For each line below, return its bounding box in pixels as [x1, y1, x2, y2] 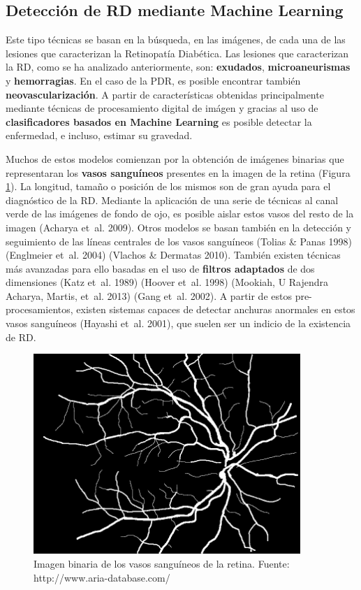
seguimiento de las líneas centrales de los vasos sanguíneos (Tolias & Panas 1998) [6, 233, 353, 248]
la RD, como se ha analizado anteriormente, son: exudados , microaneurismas [6, 59, 351, 74]
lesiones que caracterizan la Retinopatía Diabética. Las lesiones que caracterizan [6, 45, 349, 60]
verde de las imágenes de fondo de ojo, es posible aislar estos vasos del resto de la [6, 206, 354, 221]
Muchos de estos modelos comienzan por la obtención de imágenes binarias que [6, 151, 344, 166]
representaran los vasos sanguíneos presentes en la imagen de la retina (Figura [6, 165, 351, 180]
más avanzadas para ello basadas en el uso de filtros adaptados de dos [6, 261, 315, 275]
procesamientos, [6, 302, 73, 317]
